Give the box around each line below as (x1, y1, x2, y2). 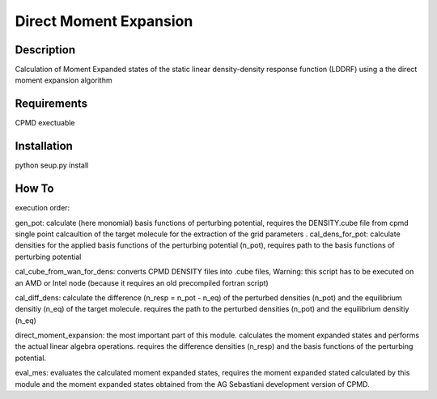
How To (15, 182, 54, 196)
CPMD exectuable (15, 118, 76, 128)
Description (15, 43, 76, 57)
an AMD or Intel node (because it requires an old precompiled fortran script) (15, 278, 269, 287)
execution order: (15, 203, 70, 213)
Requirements (15, 97, 88, 111)
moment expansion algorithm (15, 75, 112, 85)
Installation (15, 139, 73, 153)
